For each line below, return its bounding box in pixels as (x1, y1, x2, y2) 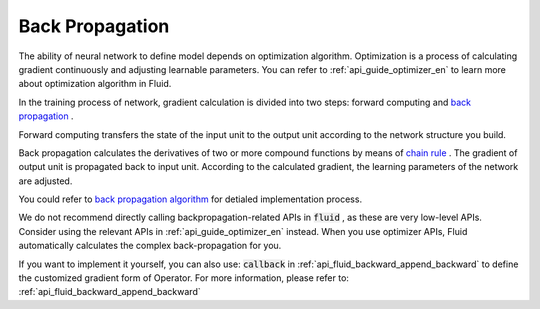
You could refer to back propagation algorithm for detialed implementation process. (18, 193, 363, 205)
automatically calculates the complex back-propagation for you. (18, 240, 282, 252)
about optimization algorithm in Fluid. (18, 78, 172, 90)
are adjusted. (18, 175, 73, 187)
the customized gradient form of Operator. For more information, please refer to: (18, 272, 350, 284)
